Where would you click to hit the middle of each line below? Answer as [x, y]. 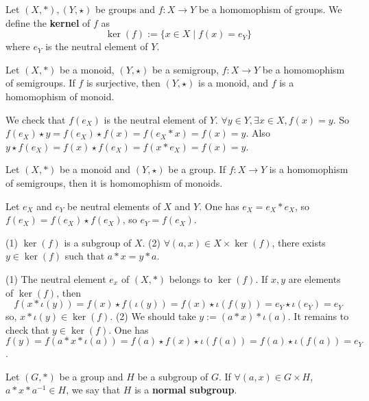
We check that [36, 119]
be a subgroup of [173, 376]
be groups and [125, 9]
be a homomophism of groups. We [270, 9]
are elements [314, 278]
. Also [258, 133]
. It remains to [318, 316]
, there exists [299, 242]
